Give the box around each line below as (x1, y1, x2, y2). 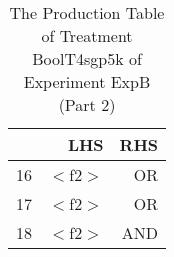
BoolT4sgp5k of (32, 47, 142, 70)
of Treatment (41, 24, 133, 47)
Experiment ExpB (23, 70, 151, 93)
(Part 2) (58, 93, 116, 116)
